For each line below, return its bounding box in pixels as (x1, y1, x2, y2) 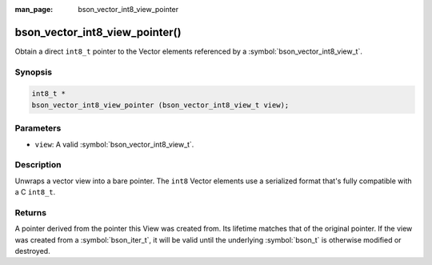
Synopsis (14, 66, 52, 78)
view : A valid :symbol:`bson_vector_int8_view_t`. (34, 139, 194, 149)
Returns (14, 207, 47, 218)
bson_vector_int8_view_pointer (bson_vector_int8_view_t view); (31, 100, 290, 110)
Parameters (14, 122, 62, 134)
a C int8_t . (14, 187, 56, 197)
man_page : (14, 5, 54, 14)
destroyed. (14, 247, 51, 256)
